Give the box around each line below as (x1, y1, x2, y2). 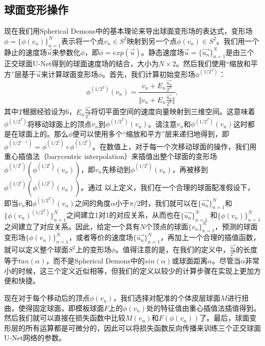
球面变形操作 (4, 2, 68, 17)
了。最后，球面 (199, 312, 250, 323)
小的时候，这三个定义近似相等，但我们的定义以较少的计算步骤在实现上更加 (4, 265, 254, 276)
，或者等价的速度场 (69, 232, 134, 243)
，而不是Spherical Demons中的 (46, 255, 145, 266)
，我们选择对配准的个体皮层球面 (113, 292, 221, 303)
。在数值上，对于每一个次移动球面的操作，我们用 (92, 141, 257, 151)
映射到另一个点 (126, 35, 177, 46)
